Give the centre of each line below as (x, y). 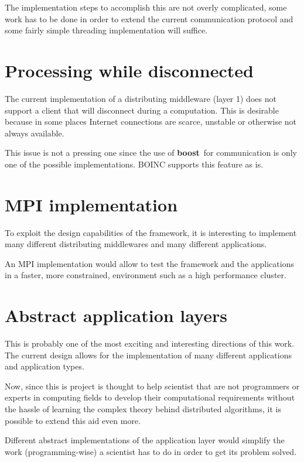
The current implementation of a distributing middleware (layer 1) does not (141, 98)
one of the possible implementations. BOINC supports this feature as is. (134, 164)
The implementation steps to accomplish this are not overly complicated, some (146, 7)
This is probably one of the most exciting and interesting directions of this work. (150, 343)
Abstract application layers (116, 315)
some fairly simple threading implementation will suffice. (106, 30)
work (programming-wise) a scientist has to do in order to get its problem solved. (151, 451)
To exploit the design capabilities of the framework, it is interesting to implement (151, 232)
